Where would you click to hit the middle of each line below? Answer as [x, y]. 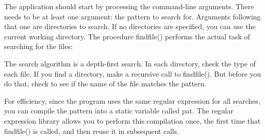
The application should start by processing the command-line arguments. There [129, 6]
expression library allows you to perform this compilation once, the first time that [132, 120]
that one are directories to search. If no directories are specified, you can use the [130, 26]
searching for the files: [39, 46]
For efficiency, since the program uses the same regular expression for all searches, [132, 100]
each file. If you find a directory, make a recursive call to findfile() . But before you [133, 73]
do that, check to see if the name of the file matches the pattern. [105, 84]
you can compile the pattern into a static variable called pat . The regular [119, 111]
